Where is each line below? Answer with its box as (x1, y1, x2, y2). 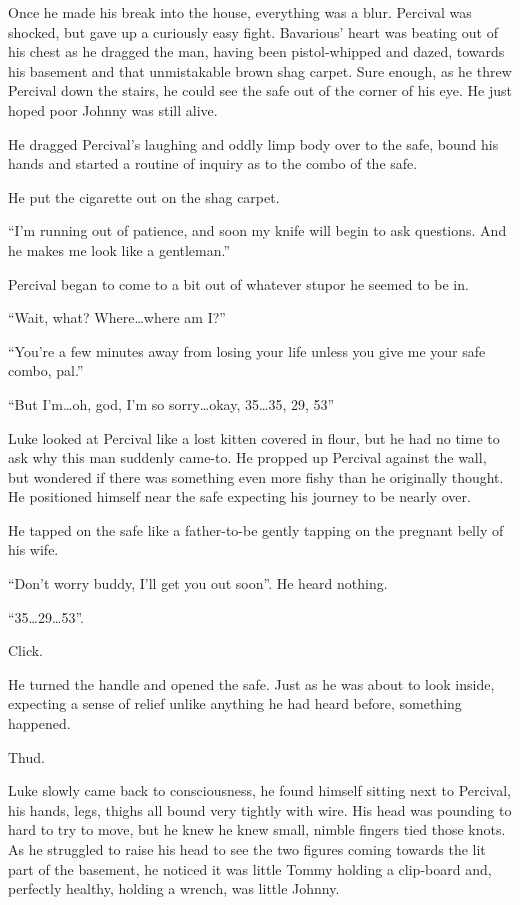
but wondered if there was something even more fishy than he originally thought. (8, 466, 504, 487)
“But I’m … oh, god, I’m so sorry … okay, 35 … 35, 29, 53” (8, 393, 335, 414)
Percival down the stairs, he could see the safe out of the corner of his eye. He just (8, 80, 512, 101)
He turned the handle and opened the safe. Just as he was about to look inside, (8, 673, 495, 694)
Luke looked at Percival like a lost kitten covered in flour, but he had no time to (8, 427, 500, 448)
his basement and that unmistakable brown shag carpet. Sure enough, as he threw (8, 60, 512, 81)
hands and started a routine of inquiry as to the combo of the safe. (8, 153, 418, 174)
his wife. (8, 539, 59, 560)
